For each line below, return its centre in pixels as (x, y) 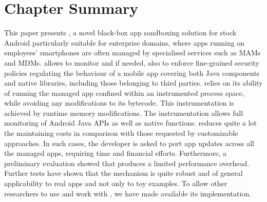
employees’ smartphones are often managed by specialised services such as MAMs (132, 53)
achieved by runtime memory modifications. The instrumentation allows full (124, 113)
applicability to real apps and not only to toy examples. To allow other (116, 183)
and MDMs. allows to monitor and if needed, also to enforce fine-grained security (132, 62)
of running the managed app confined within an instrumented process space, (124, 93)
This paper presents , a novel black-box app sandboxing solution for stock (120, 33)
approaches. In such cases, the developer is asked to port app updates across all (129, 143)
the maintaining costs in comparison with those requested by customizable (121, 133)
